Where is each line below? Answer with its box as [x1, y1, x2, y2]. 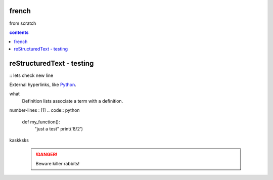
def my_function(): [22, 119, 60, 125]
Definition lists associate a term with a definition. [22, 98, 123, 104]
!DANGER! [35, 151, 58, 157]
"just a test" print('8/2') [34, 125, 83, 131]
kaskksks [9, 137, 29, 144]
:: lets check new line [9, 72, 54, 78]
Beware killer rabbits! [35, 161, 80, 167]
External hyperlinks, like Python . [9, 81, 76, 87]
